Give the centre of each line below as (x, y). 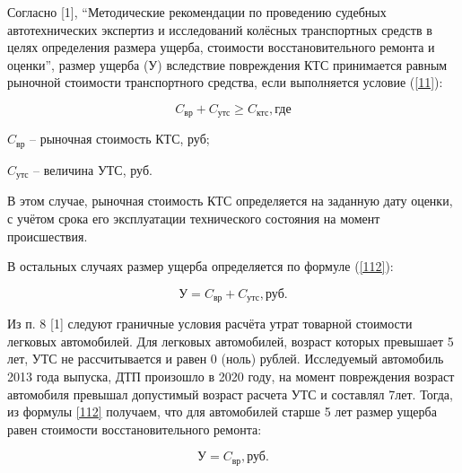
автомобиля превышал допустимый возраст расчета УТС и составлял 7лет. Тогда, (230, 394)
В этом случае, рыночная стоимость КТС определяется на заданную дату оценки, (230, 201)
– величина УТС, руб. (93, 169)
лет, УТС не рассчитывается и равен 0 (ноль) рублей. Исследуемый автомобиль (226, 359)
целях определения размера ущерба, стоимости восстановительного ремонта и (221, 47)
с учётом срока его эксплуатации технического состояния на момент (194, 218)
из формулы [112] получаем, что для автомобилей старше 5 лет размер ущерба (222, 412)
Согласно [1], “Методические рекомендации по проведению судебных (197, 12)
